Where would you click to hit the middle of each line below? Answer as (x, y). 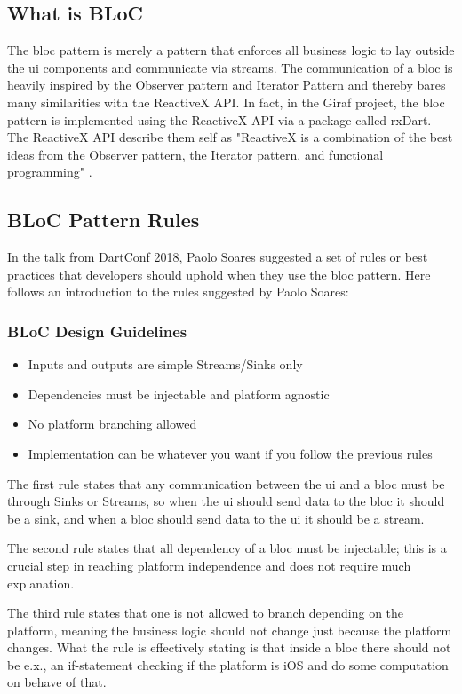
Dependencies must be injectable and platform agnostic (179, 394)
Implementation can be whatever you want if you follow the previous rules (230, 453)
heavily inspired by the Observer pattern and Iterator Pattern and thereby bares (227, 85)
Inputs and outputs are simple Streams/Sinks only (165, 364)
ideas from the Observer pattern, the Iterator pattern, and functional (195, 154)
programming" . (50, 172)
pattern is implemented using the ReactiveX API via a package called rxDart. (219, 119)
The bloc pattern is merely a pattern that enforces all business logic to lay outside (231, 50)
